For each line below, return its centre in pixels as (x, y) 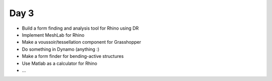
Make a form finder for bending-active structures (73, 56)
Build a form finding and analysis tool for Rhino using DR (80, 28)
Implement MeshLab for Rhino (53, 35)
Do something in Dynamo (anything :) (61, 49)
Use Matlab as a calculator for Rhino (60, 63)
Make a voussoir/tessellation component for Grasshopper (82, 42)
